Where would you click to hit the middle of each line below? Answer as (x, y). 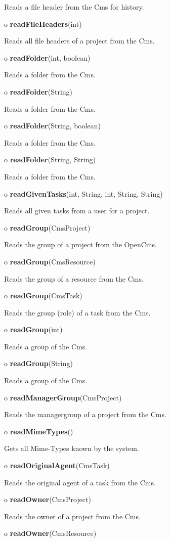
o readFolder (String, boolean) (53, 126)
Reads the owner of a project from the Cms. (72, 516)
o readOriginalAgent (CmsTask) (57, 465)
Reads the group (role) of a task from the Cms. (77, 312)
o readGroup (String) (38, 363)
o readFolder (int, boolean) (47, 57)
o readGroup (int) (33, 329)
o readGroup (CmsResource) (50, 261)
